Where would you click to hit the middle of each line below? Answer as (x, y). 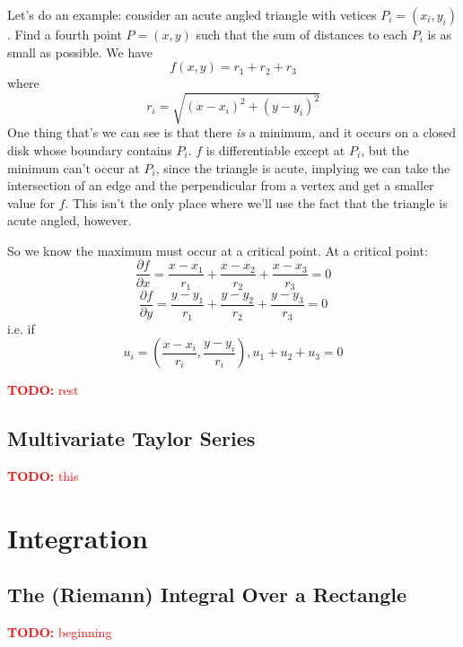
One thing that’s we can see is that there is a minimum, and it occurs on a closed (232, 132)
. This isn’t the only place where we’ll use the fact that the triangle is (256, 202)
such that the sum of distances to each (301, 34)
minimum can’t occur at (74, 167)
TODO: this (43, 475)
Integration (78, 537)
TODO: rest (43, 390)
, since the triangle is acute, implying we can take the (303, 167)
